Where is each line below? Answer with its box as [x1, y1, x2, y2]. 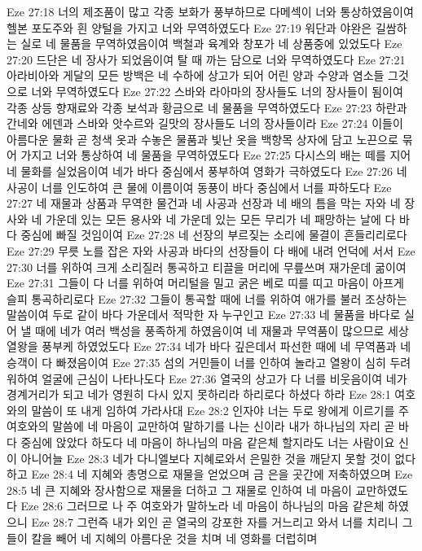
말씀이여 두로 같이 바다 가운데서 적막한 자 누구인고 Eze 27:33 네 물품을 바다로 [7, 306, 401, 323]
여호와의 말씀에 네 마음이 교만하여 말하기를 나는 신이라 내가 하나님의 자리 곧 [7, 418, 395, 435]
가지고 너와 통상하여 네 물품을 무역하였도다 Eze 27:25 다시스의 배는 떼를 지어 [20, 146, 411, 164]
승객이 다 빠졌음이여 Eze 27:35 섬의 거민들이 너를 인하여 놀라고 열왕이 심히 [7, 354, 386, 371]
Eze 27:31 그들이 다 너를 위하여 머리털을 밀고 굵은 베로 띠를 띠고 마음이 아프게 [7, 274, 404, 291]
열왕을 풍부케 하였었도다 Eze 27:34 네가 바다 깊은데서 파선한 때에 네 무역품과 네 [7, 338, 411, 355]
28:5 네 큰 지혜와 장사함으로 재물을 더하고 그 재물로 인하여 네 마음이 [7, 481, 352, 498]
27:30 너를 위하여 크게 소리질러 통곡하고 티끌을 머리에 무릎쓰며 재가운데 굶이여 [7, 258, 407, 275]
